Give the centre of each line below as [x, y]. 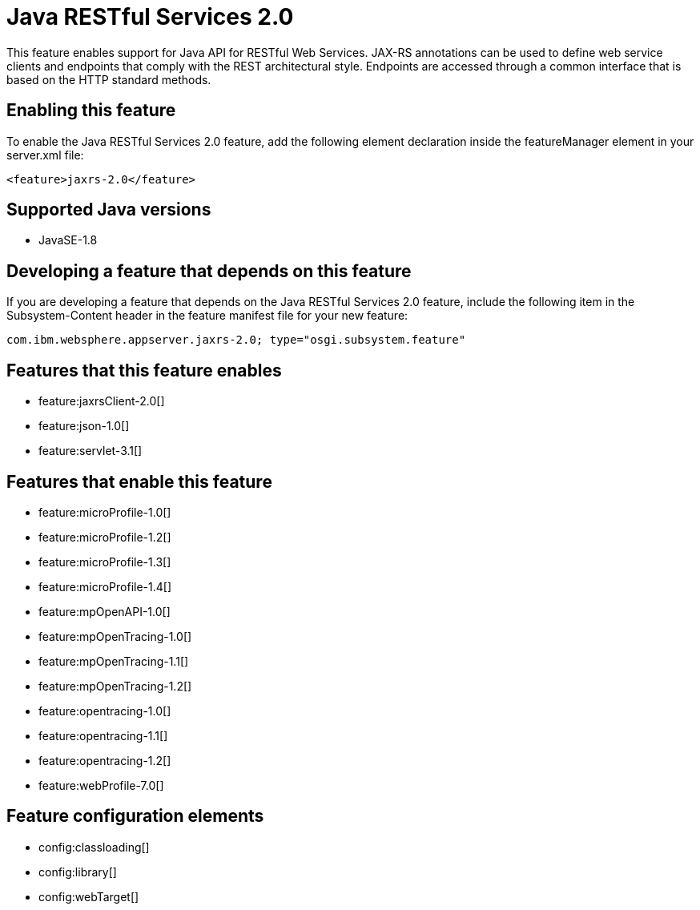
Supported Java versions [109, 210]
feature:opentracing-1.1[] [103, 735]
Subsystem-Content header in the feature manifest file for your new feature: [207, 316]
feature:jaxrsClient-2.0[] [102, 401]
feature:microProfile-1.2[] [105, 537]
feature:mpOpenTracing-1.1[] [114, 661]
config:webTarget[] [89, 896]
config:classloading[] [94, 847]
